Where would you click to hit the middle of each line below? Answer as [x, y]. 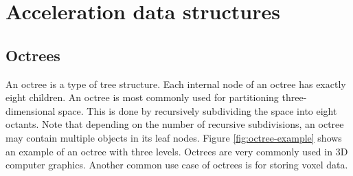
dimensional [31, 110]
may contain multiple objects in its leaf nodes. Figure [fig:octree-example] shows [174, 137]
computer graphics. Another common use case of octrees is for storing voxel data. [177, 165]
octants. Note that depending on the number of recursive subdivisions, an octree [175, 124]
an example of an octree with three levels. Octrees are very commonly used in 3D [177, 151]
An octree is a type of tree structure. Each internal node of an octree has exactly [176, 84]
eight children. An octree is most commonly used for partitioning [142, 97]
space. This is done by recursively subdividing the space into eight [198, 110]
